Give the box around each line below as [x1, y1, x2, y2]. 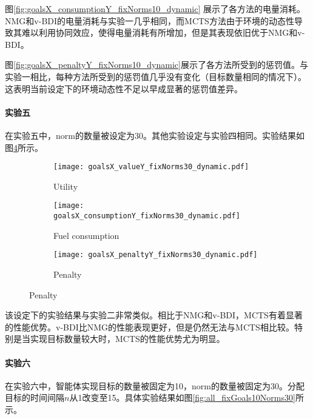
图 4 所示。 [5, 141, 43, 153]
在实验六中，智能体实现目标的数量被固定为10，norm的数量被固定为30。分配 [5, 379, 305, 392]
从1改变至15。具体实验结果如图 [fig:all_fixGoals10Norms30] [69, 391, 295, 404]
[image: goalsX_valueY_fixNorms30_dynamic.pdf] [53, 163, 249, 172]
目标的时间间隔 [5, 391, 64, 404]
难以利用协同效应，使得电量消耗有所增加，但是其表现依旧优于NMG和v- [21, 26, 305, 39]
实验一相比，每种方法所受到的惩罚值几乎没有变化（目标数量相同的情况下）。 [5, 70, 306, 82]
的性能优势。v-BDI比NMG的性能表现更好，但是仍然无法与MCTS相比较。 [5, 320, 294, 333]
